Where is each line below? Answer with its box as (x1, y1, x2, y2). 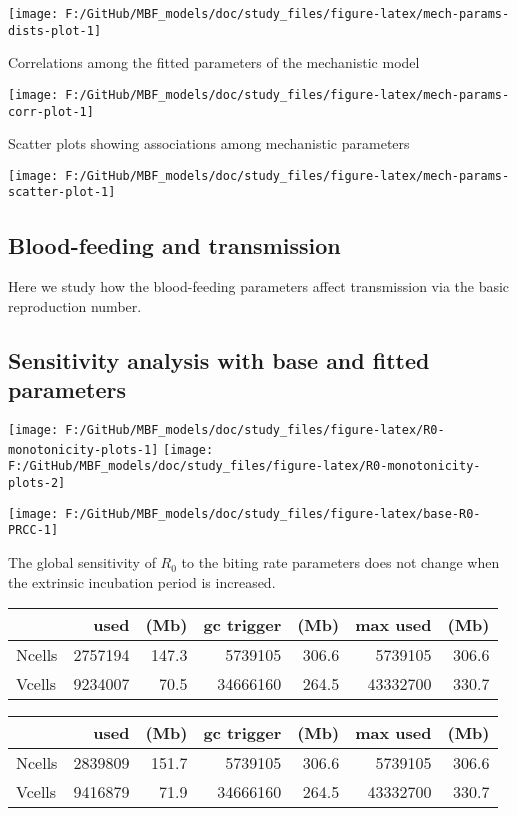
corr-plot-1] (8, 104, 94, 119)
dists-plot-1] (8, 23, 102, 38)
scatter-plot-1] (8, 185, 116, 200)
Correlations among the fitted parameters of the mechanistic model (8, 52, 420, 73)
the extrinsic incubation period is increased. (8, 571, 276, 592)
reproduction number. (8, 295, 142, 316)
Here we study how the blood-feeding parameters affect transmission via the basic (8, 276, 510, 297)
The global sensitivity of (8, 552, 156, 573)
